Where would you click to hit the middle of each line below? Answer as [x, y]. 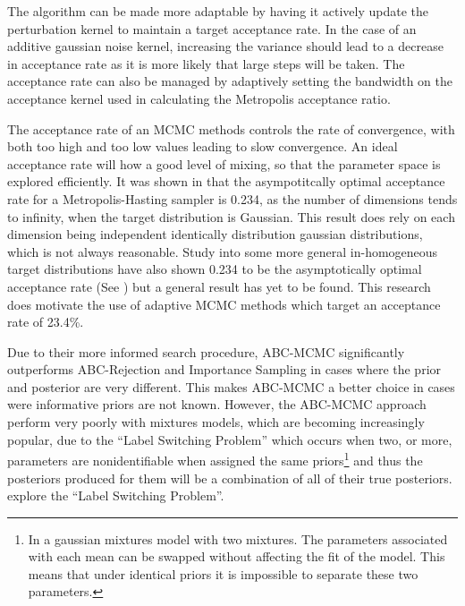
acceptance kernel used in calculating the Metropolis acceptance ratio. [199, 98]
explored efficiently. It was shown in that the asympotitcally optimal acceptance [226, 181]
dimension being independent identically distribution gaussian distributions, [215, 234]
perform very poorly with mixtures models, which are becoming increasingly [216, 422]
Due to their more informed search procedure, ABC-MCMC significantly [206, 351]
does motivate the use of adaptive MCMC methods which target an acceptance [224, 304]
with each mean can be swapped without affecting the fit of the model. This [237, 556]
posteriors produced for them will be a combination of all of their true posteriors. [230, 478]
